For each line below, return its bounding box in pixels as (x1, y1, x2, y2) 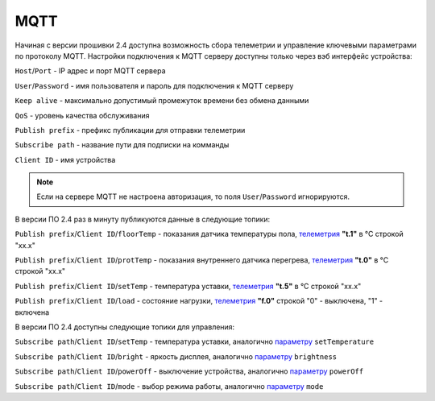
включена (14, 307, 50, 317)
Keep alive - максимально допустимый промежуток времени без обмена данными (14, 96, 309, 105)
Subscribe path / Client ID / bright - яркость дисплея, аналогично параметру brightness (14, 351, 338, 362)
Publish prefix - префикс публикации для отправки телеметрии (14, 125, 246, 134)
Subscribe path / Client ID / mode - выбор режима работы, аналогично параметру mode (14, 381, 324, 391)
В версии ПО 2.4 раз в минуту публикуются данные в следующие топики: (14, 214, 271, 224)
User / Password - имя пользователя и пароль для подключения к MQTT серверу (14, 81, 294, 90)
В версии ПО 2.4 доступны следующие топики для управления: (14, 322, 235, 332)
